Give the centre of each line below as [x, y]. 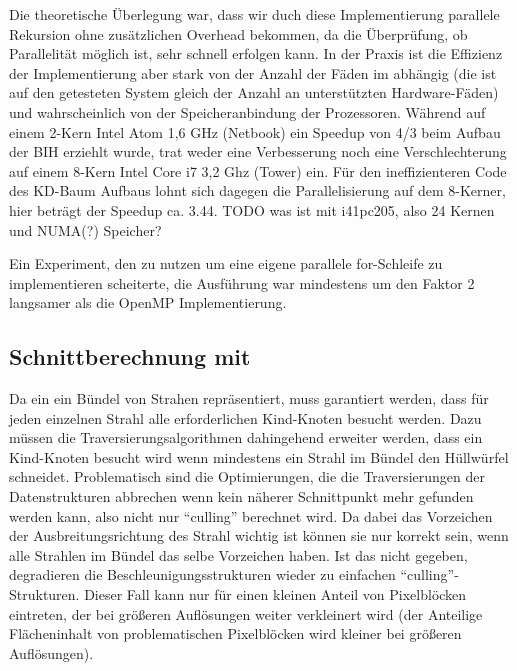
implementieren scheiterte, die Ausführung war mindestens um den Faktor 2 [242, 282]
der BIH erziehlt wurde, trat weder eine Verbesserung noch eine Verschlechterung [258, 151]
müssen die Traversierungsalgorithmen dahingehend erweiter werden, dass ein [246, 437]
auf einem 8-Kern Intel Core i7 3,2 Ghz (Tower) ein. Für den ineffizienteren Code [258, 170]
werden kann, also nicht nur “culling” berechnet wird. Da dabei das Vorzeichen [251, 515]
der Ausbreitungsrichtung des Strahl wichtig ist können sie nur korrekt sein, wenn [259, 535]
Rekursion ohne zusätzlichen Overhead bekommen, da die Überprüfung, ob [238, 33]
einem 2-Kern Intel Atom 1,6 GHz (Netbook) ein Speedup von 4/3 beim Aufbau [255, 131]
